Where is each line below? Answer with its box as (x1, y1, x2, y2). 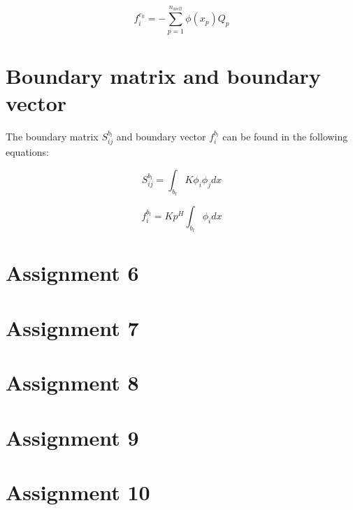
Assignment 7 (6, 313, 139, 342)
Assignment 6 (6, 258, 139, 287)
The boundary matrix (6, 129, 99, 143)
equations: (6, 145, 49, 159)
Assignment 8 (6, 368, 139, 397)
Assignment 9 (6, 423, 139, 451)
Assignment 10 (6, 477, 150, 506)
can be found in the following (222, 129, 348, 143)
